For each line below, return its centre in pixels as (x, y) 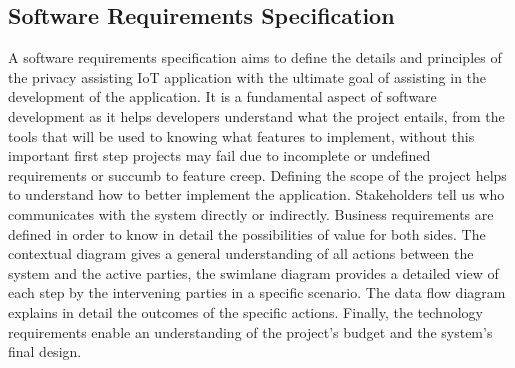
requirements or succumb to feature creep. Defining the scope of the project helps (257, 174)
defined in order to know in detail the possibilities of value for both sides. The (247, 233)
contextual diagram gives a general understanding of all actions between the (241, 253)
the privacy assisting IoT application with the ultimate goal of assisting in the (247, 76)
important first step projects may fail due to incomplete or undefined (219, 155)
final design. (45, 351)
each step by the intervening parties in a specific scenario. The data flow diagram (257, 292)
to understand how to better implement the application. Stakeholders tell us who (256, 194)
